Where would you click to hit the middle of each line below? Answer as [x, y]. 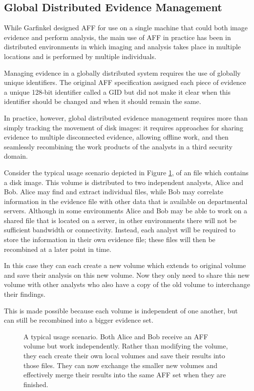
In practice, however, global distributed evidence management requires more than [126, 117]
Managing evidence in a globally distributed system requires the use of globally [122, 72]
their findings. [25, 294]
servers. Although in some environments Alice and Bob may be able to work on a [126, 211]
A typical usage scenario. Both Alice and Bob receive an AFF [116, 336]
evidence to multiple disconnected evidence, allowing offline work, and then [116, 137]
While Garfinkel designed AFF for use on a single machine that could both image [126, 28]
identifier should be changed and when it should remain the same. [103, 101]
